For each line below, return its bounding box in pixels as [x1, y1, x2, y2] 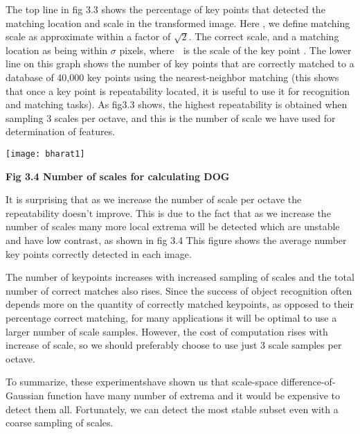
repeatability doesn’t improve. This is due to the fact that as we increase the [6, 205, 331, 220]
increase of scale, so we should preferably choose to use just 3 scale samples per [6, 338, 342, 352]
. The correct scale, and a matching [188, 29, 339, 44]
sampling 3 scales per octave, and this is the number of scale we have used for [6, 110, 336, 125]
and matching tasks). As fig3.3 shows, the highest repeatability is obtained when [6, 97, 348, 112]
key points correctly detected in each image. [6, 246, 192, 261]
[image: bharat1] [6, 148, 85, 159]
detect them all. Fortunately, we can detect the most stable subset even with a [6, 401, 339, 416]
